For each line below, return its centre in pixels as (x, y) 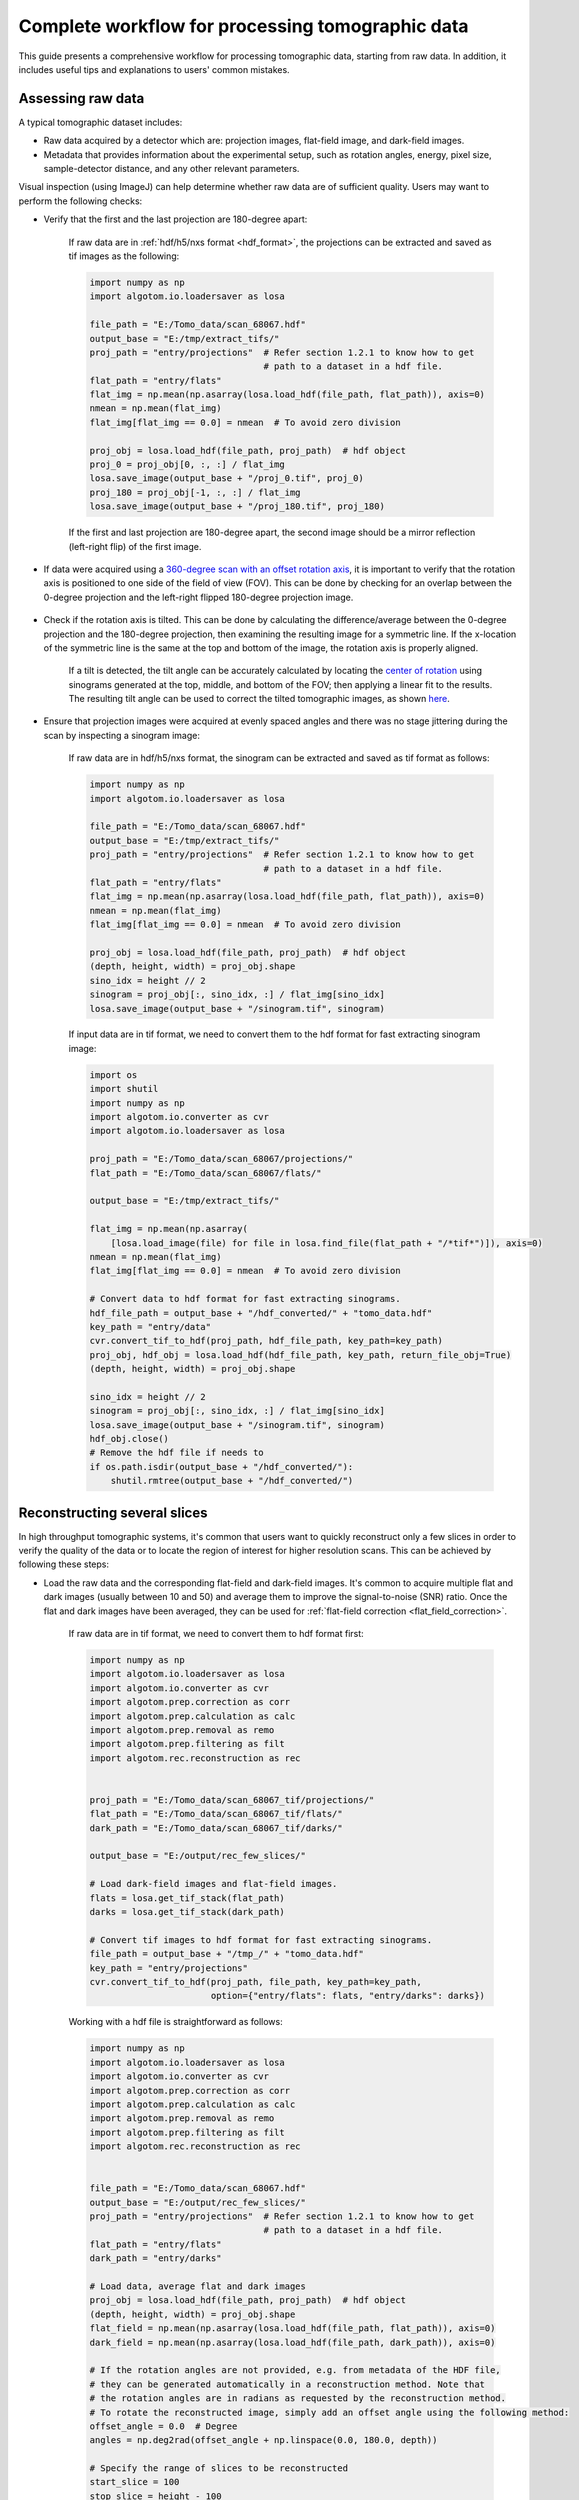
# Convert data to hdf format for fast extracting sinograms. (245, 1299)
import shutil (124, 1089)
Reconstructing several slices (113, 1512)
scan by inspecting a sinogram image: (121, 735)
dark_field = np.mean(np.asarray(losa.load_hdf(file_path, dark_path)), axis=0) (292, 2342)
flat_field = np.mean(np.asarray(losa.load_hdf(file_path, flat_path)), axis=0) (292, 2328)
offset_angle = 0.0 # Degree (163, 2426)
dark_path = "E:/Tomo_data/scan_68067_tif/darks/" (216, 1828)
